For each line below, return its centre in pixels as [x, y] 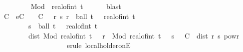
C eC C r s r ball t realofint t [69, 16]
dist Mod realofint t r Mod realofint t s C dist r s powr [134, 35]
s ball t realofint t [63, 26]
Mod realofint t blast [76, 6]
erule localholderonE [99, 45]
